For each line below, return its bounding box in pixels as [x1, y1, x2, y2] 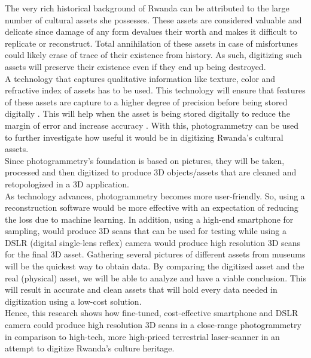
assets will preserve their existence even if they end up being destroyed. [5, 60, 266, 72]
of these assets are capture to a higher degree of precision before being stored [5, 95, 288, 108]
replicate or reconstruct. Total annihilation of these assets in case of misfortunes [5, 37, 298, 49]
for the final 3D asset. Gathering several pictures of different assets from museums [5, 248, 306, 260]
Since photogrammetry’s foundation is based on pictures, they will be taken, [5, 154, 285, 166]
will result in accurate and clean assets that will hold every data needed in [5, 283, 278, 296]
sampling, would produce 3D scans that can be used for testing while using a [5, 224, 286, 237]
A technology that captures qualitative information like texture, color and [5, 72, 276, 84]
